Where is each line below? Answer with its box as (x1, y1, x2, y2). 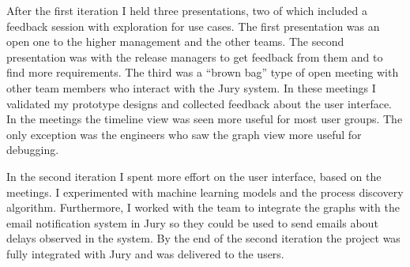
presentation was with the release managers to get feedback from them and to (6, 48, 383, 65)
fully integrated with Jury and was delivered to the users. (6, 245, 284, 261)
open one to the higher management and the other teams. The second (6, 33, 344, 50)
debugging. (6, 141, 59, 158)
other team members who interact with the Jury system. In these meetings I (6, 79, 376, 96)
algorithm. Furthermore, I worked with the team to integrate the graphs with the (6, 199, 400, 216)
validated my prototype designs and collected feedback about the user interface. (6, 95, 393, 111)
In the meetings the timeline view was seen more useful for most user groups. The (6, 111, 403, 127)
